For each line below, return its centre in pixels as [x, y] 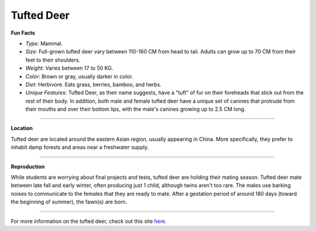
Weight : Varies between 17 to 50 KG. [69, 68]
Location [22, 128]
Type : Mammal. [44, 43]
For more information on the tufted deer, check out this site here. [89, 221]
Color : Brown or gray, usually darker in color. [79, 76]
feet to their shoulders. [53, 60]
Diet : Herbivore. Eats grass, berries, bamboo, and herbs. [94, 84]
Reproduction [28, 167]
